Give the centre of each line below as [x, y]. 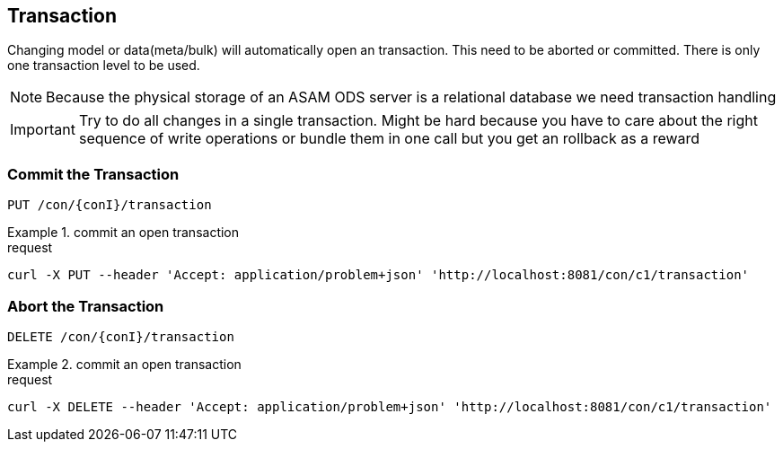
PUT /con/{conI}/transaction [110, 205]
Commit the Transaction [93, 174]
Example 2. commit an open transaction [124, 364]
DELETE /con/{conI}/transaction [121, 336]
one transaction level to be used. [104, 66]
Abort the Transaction [86, 306]
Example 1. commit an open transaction [123, 233]
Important [43, 130]
